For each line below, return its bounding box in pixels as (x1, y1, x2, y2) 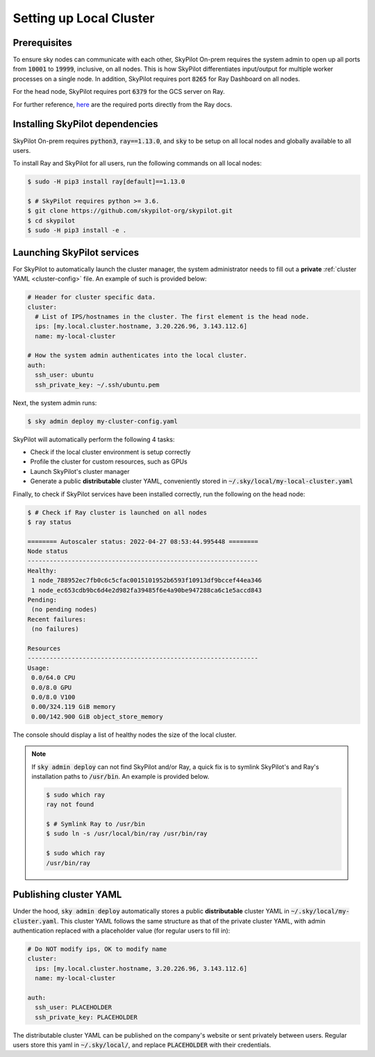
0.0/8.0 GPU (31, 683, 72, 691)
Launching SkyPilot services (12, 247, 140, 259)
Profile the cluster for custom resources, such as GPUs (30, 457, 187, 466)
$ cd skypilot (27, 216, 76, 224)
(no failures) (31, 625, 79, 633)
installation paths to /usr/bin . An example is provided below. (31, 772, 210, 780)
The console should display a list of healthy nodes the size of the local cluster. (12, 730, 237, 739)
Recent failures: (27, 615, 87, 623)
